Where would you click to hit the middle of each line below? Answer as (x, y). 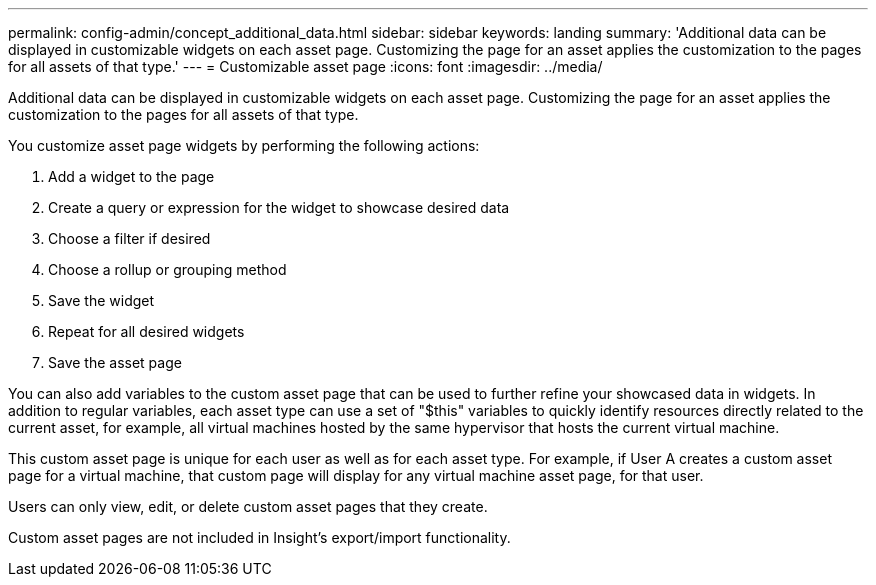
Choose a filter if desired (129, 238)
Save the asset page (115, 362)
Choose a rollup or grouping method (167, 269)
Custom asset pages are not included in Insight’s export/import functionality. (259, 537)
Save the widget (101, 300)
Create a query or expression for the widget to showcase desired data (279, 207)
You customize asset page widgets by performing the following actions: (244, 145)
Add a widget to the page (131, 176)
